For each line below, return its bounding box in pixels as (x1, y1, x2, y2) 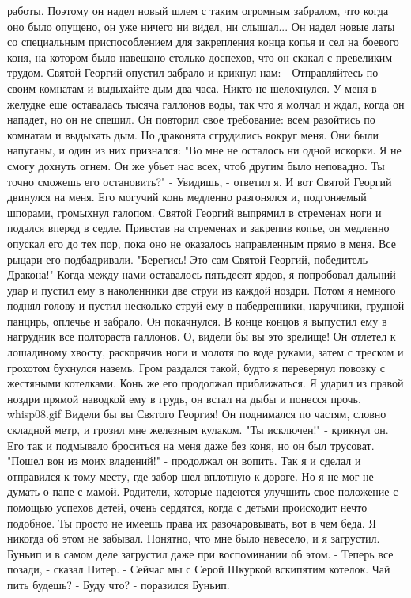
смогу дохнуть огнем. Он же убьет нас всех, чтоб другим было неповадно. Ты (7, 157, 385, 173)
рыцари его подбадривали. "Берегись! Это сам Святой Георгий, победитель (7, 250, 368, 267)
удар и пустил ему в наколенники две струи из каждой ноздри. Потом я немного (7, 281, 396, 298)
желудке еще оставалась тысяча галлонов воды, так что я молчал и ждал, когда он (7, 95, 405, 112)
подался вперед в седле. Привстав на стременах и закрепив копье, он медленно (7, 219, 390, 236)
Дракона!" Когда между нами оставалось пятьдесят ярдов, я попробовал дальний (7, 266, 396, 283)
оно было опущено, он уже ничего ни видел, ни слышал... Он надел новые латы (7, 17, 395, 34)
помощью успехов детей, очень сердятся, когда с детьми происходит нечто (7, 499, 368, 515)
